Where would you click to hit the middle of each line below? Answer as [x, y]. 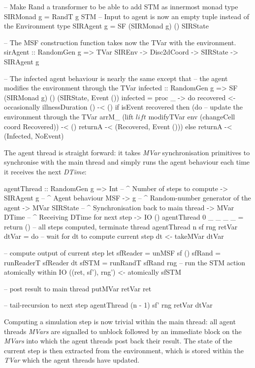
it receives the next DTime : [45, 171]
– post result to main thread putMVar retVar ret [78, 288]
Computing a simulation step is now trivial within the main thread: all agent [120, 322]
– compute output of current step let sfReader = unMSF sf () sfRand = [112, 253]
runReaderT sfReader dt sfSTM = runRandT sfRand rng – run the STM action [125, 262]
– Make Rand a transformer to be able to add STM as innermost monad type [121, 6]
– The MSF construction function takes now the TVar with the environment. [120, 42]
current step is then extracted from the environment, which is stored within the [124, 350]
